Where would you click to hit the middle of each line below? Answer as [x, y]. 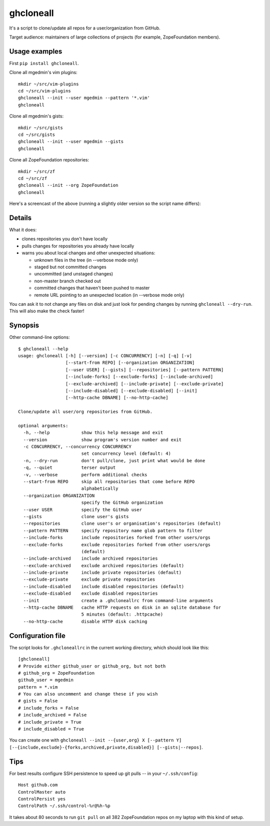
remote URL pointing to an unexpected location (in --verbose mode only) [109, 295]
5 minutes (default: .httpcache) [122, 614]
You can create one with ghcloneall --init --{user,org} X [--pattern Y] [95, 740]
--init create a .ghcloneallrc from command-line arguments [118, 600]
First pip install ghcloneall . [44, 63]
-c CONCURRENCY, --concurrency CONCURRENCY [77, 447]
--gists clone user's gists [76, 516]
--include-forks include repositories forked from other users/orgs [117, 538]
